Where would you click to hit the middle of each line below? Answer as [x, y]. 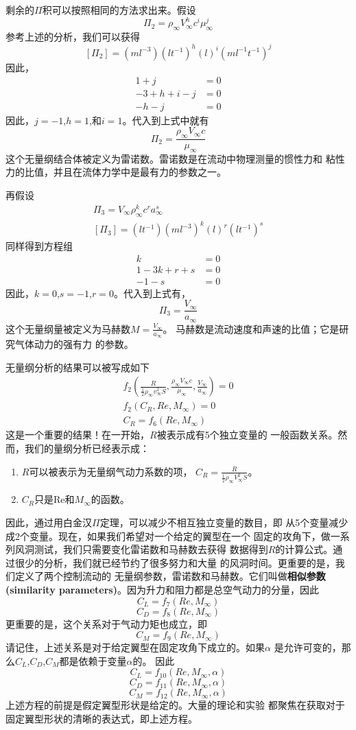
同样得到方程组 [39, 246]
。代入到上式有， [152, 293]
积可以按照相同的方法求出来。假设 [119, 10]
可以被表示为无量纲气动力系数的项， [111, 471]
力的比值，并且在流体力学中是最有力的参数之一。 [116, 172]
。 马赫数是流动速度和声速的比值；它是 [251, 328]
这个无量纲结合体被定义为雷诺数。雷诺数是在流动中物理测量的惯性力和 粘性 [175, 158]
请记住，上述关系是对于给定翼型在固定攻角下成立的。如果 [135, 647]
